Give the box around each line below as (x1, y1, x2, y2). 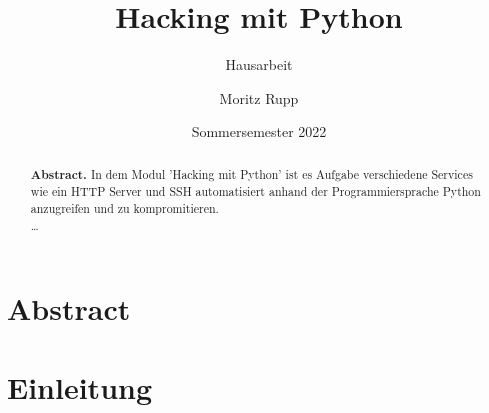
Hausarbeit (225, 54, 293, 75)
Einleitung (7, 366, 153, 407)
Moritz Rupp (219, 87, 299, 108)
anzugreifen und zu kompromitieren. (30, 200, 219, 217)
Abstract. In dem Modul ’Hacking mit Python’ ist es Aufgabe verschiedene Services (30, 165, 473, 183)
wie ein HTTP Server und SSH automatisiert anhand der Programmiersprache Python (30, 183, 481, 200)
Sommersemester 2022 (191, 121, 327, 142)
